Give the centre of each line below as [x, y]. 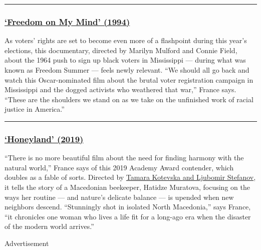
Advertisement [27, 243]
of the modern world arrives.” [49, 226]
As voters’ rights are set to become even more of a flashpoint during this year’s [126, 40]
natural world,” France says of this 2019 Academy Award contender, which [119, 167]
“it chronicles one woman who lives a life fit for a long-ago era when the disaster [128, 216]
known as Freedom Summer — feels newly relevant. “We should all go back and [127, 70]
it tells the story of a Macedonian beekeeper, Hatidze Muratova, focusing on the [127, 187]
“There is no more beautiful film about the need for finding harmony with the [124, 158]
